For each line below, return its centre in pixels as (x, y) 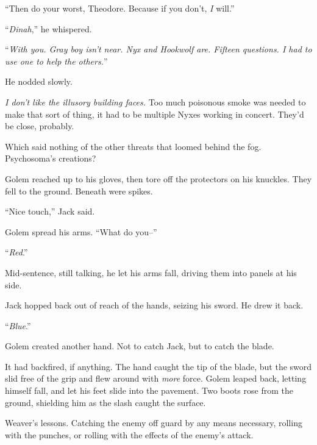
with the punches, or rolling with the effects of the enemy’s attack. (129, 434)
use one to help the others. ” (56, 61)
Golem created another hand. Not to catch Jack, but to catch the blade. (140, 346)
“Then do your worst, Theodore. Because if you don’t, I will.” (120, 8)
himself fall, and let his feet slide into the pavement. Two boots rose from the (149, 390)
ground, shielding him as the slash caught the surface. (105, 402)
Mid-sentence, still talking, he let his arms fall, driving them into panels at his (151, 272)
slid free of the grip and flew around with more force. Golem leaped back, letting (156, 378)
